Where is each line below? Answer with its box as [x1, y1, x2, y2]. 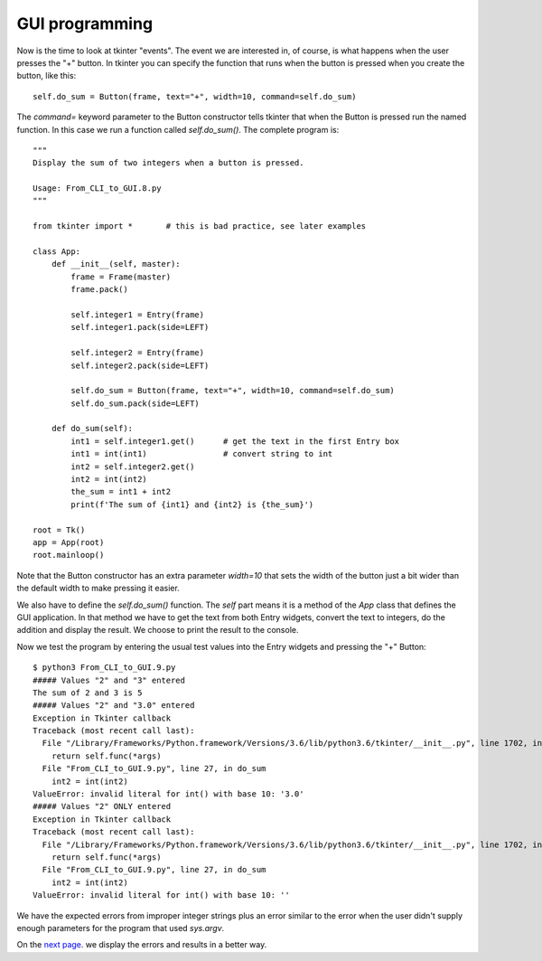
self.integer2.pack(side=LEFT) [70, 360, 210, 371]
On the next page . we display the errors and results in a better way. [16, 939, 267, 950]
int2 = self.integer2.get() [70, 461, 195, 472]
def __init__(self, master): [51, 259, 181, 269]
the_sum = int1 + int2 [70, 486, 172, 497]
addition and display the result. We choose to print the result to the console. [16, 625, 299, 636]
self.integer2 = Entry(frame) [70, 348, 205, 358]
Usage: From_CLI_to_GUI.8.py [33, 184, 162, 193]
